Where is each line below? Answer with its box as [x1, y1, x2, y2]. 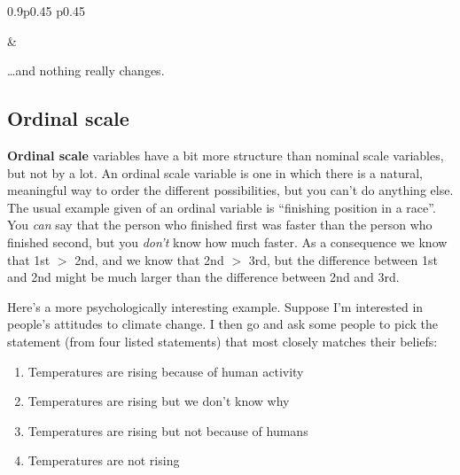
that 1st [7, 250, 51, 269]
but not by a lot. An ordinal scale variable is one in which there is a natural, [7, 163, 424, 182]
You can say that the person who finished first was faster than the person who [7, 215, 433, 234]
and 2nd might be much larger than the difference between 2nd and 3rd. [7, 268, 400, 286]
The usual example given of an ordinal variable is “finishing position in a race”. [7, 198, 436, 216]
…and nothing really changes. [7, 61, 165, 80]
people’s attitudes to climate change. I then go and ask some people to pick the [7, 315, 438, 333]
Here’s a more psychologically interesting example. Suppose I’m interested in [7, 297, 424, 315]
